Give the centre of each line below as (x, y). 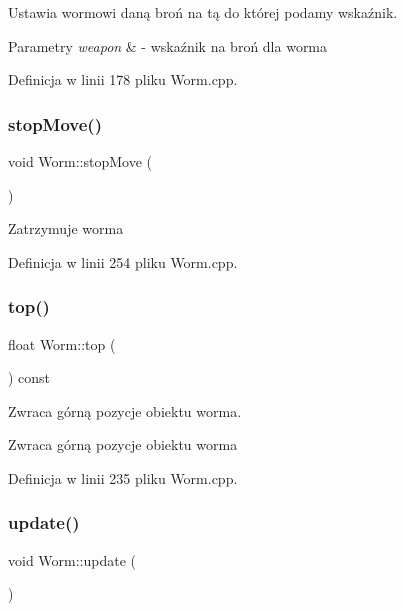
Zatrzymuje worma (66, 228)
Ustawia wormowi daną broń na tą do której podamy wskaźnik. (203, 12)
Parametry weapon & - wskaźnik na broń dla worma (168, 45)
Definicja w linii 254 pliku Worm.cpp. (123, 261)
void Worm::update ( (72, 559)
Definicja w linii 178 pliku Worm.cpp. (123, 79)
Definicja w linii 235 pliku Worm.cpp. (123, 477)
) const (29, 377)
